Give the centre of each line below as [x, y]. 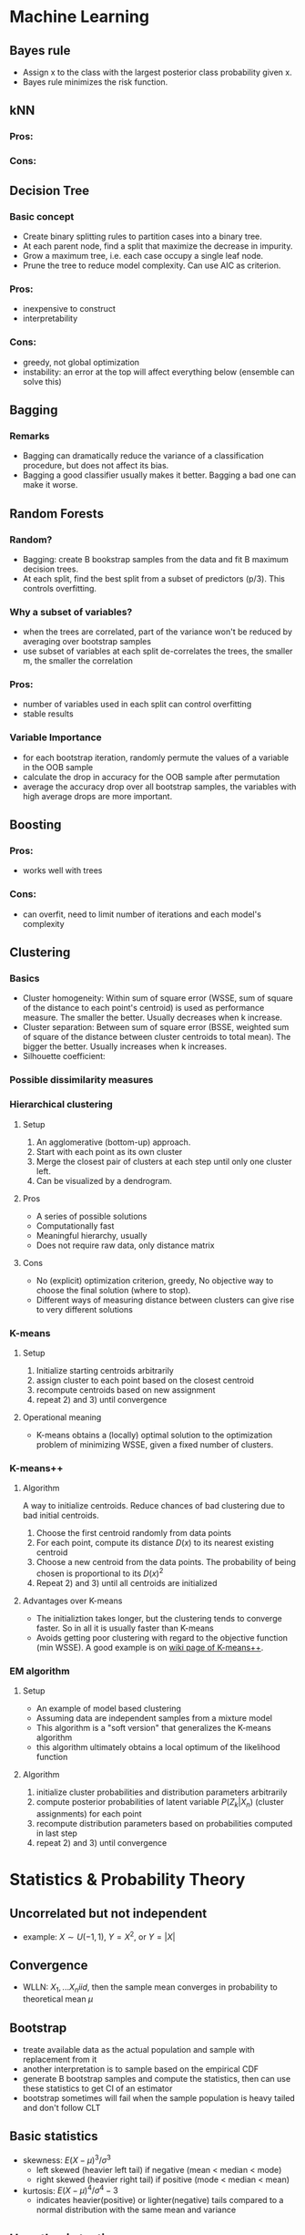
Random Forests [57, 514]
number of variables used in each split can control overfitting [137, 705]
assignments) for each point [89, 1814]
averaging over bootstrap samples [87, 642]
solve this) [42, 381]
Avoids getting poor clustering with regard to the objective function [162, 1637]
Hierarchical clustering [61, 1105]
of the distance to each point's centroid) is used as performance [143, 1008]
